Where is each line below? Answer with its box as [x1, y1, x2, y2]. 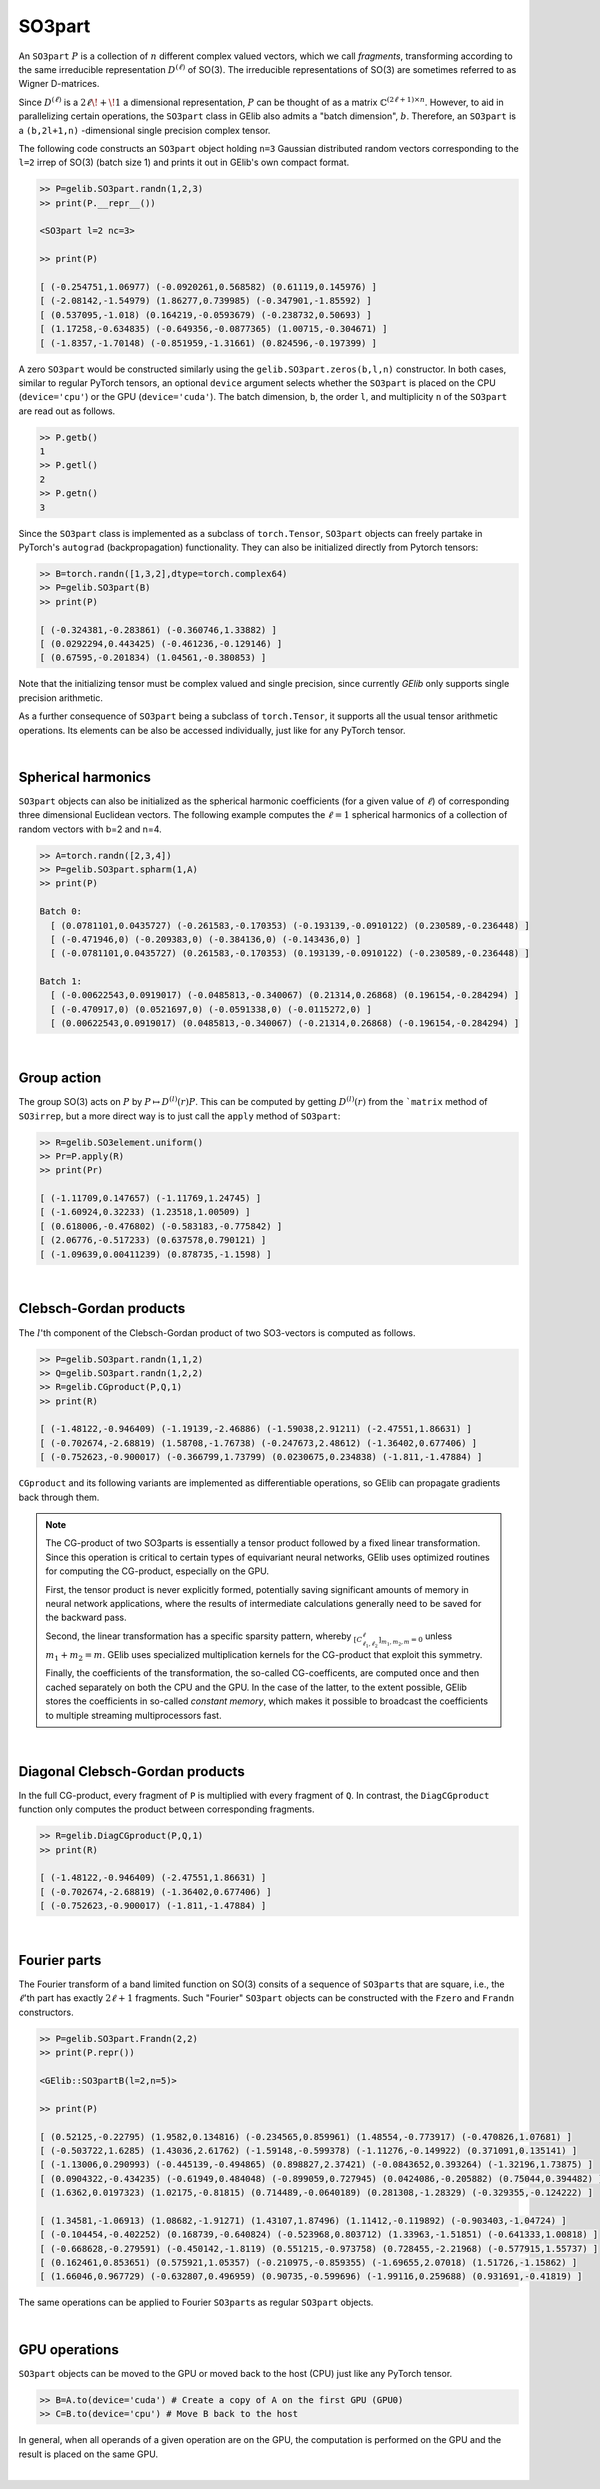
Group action [18, 1070, 102, 1087]
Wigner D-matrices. [18, 78, 100, 90]
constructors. [18, 2006, 74, 2018]
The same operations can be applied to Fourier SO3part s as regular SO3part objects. [18, 2296, 374, 2309]
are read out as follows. [18, 405, 116, 417]
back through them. [18, 1491, 100, 1503]
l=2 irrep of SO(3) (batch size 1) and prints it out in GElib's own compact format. [18, 156, 350, 169]
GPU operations [18, 2341, 119, 2358]
